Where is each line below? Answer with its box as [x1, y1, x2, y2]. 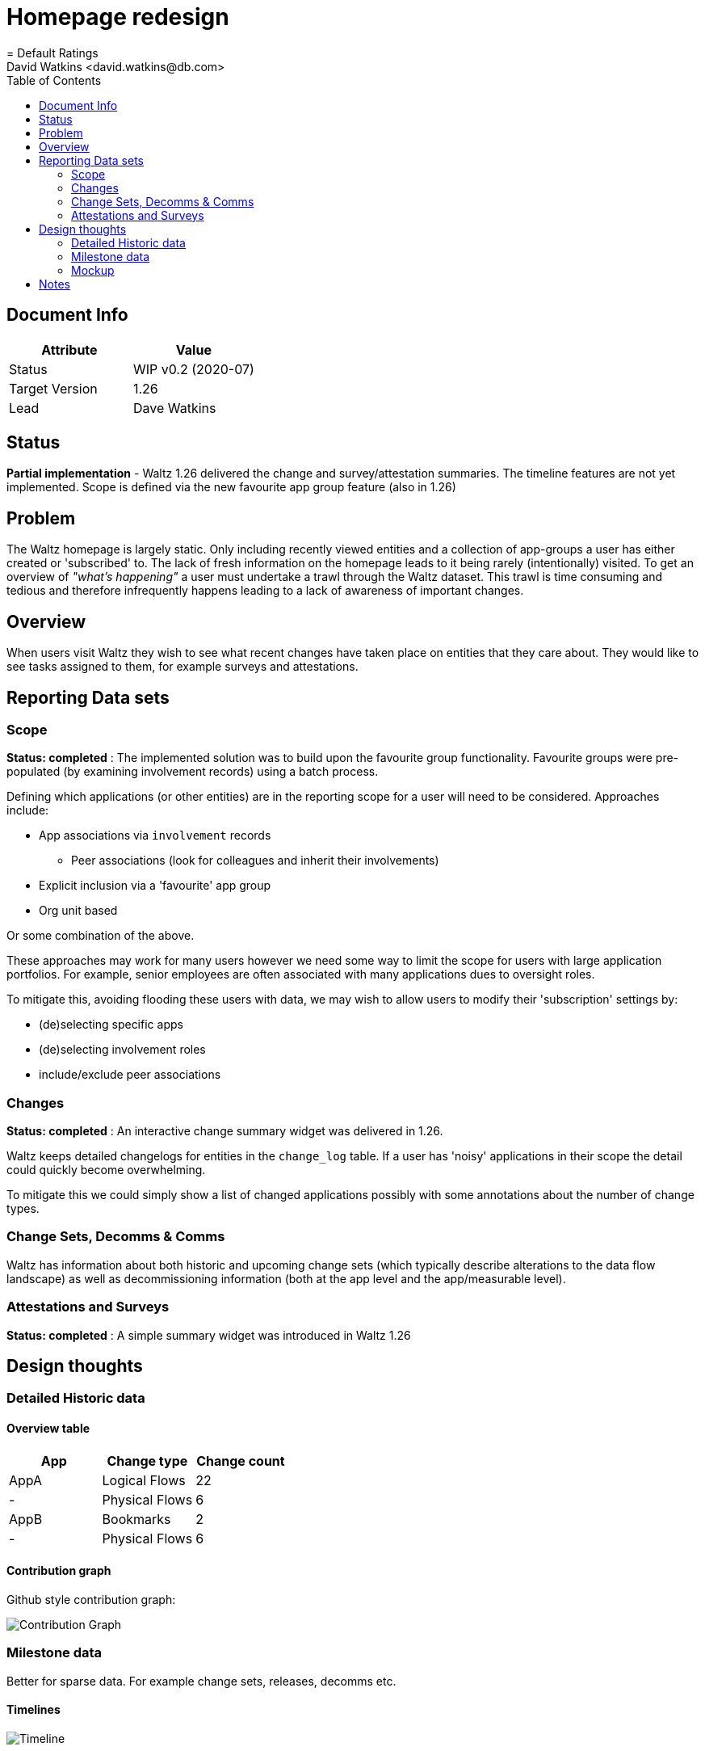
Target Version [9, 380, 98, 397]
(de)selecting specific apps [39, 1017, 183, 1032]
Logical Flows [102, 1471, 186, 1488]
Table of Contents [6, 73, 102, 87]
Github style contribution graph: [6, 1592, 176, 1606]
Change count [196, 1452, 285, 1469]
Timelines [6, 1703, 61, 1717]
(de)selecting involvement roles [39, 1042, 206, 1057]
